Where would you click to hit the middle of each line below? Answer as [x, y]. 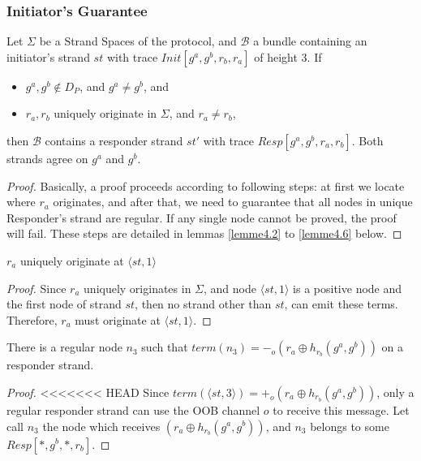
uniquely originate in [105, 113]
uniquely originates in [137, 288]
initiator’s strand [48, 56]
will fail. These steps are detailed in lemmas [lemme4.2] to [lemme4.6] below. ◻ [204, 233]
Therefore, [32, 319]
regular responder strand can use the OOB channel [133, 409]
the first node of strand [64, 304]
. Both [367, 140]
